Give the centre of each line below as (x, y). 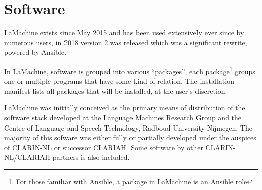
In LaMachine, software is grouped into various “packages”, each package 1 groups (130, 70)
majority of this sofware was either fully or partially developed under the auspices (130, 137)
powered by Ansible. (35, 52)
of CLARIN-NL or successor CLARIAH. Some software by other (104, 147)
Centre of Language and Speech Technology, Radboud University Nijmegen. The (128, 127)
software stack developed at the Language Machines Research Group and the (123, 117)
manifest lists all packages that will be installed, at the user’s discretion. (116, 90)
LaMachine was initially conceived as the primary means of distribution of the (125, 108)
